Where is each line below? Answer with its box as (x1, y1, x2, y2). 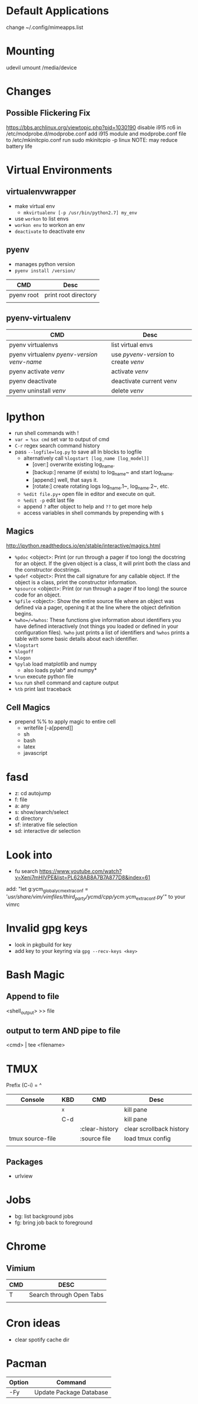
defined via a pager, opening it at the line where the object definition (14, 604, 181, 611)
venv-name (9, 358, 42, 366)
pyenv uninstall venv (9, 386, 66, 394)
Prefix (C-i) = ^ (6, 1082, 42, 1089)
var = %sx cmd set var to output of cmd (14, 436, 110, 443)
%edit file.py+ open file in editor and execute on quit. (23, 490, 156, 497)
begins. (14, 610, 34, 617)
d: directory (14, 815, 43, 822)
